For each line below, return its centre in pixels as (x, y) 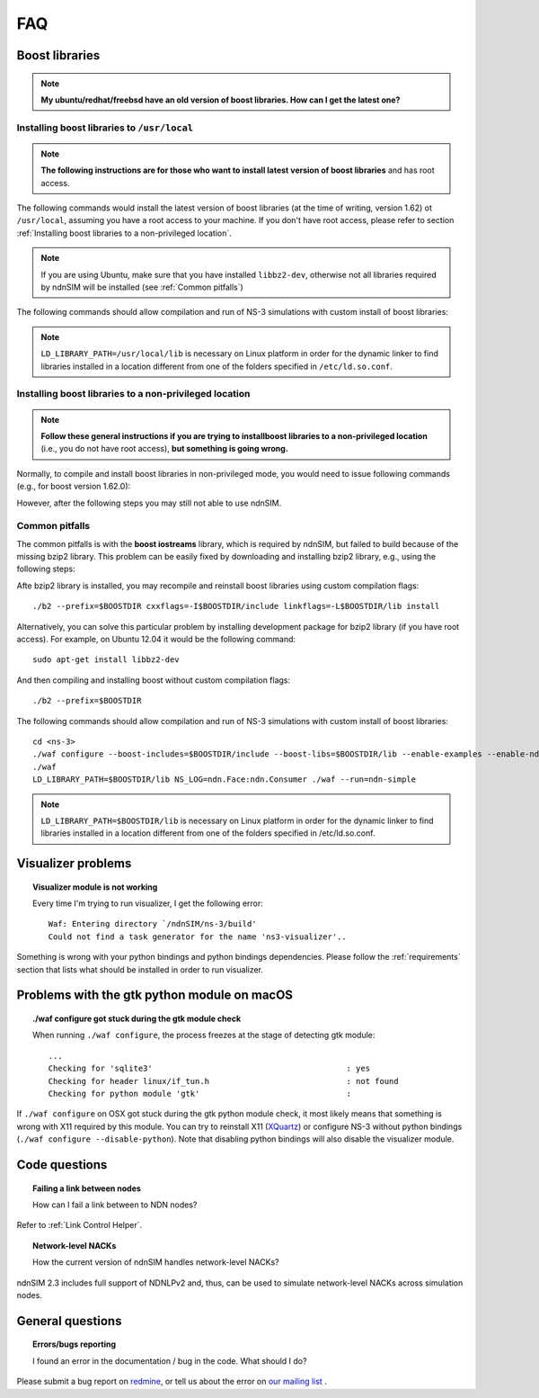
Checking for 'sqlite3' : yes (209, 1069)
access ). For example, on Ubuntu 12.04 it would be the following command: (156, 639)
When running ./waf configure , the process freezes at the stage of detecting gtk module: (204, 1035)
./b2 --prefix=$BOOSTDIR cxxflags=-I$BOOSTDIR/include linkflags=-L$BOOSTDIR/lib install (236, 606)
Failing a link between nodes (87, 1188)
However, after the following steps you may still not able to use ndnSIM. (149, 503)
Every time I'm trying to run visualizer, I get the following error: (148, 903)
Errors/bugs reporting (75, 1344)
